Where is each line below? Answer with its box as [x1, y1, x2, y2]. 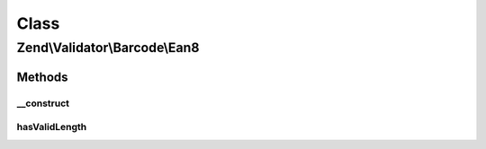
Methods [16, 69, 68, 84]
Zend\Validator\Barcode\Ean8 [16, 39, 200, 56]
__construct [16, 97, 70, 110]
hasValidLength [16, 121, 87, 134]
